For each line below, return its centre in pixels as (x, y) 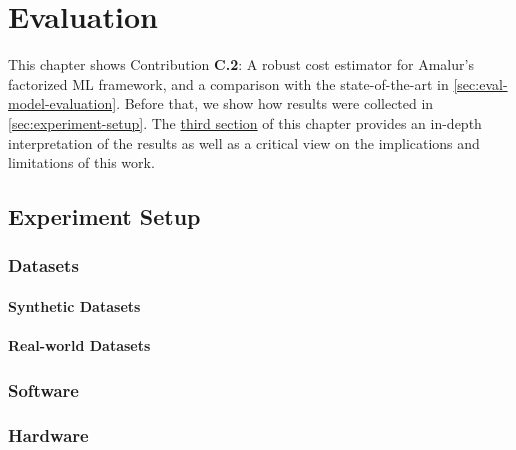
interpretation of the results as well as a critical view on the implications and (244, 142)
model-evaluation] (62, 103)
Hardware (48, 435)
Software (43, 389)
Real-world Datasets (79, 345)
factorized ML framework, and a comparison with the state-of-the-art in (228, 83)
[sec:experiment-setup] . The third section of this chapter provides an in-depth (245, 122)
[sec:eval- (480, 83)
